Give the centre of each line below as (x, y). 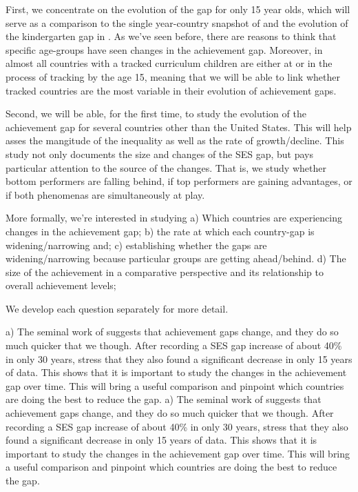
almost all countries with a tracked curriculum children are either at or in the (169, 63)
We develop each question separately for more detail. (117, 308)
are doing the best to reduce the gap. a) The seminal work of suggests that (164, 399)
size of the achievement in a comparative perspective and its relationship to (165, 272)
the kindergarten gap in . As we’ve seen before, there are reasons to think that (171, 36)
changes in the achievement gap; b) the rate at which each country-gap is (160, 231)
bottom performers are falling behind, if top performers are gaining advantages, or (179, 181)
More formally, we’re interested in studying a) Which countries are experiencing (174, 218)
